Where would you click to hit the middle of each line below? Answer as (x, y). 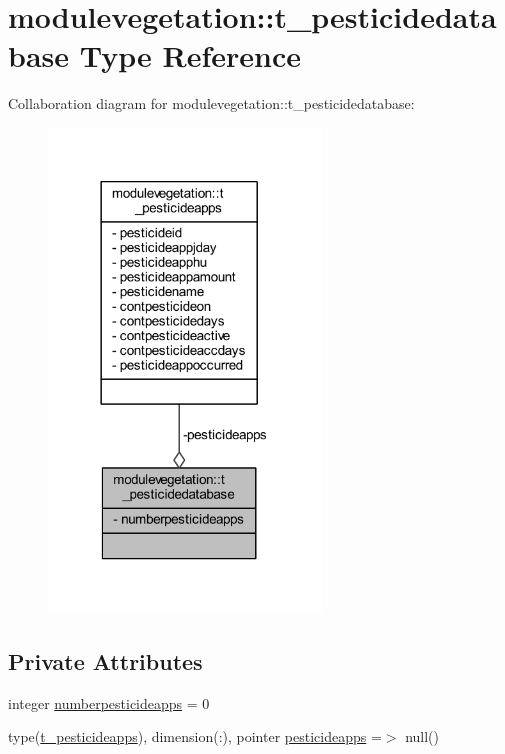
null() (422, 736)
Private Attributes (105, 660)
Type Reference (190, 55)
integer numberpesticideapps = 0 (109, 702)
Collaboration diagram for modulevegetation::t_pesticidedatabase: (211, 103)
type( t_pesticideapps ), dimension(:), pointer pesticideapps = (195, 736)
